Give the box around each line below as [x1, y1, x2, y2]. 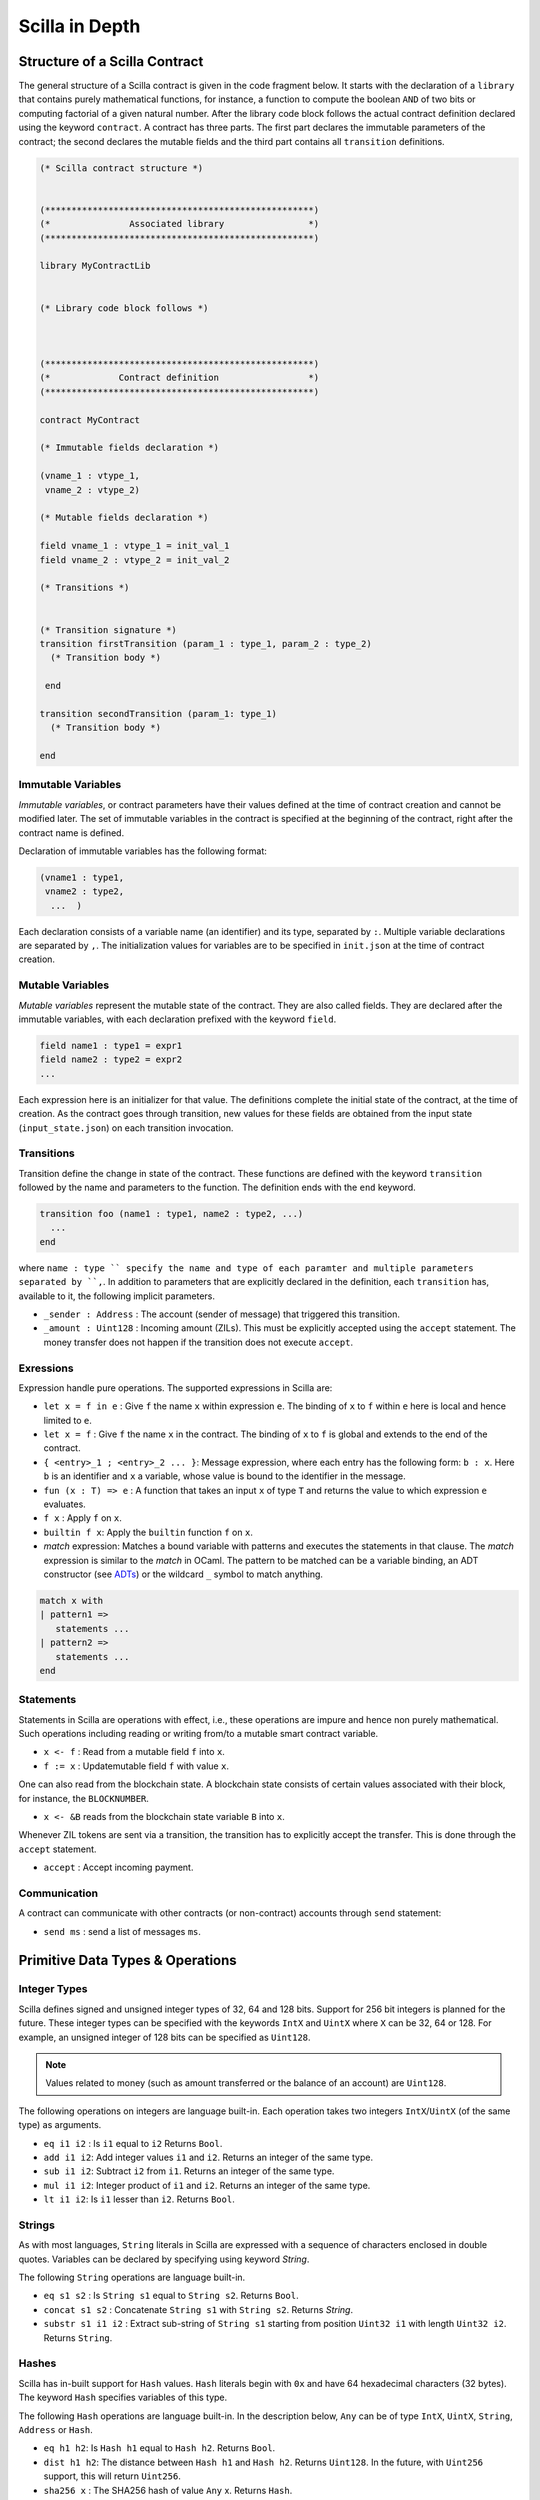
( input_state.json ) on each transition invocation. [18, 1121, 234, 1134]
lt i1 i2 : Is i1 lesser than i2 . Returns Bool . [43, 2193, 235, 2205]
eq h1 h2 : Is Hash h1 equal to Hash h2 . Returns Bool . [43, 2442, 276, 2454]
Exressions [18, 1361, 74, 1375]
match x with [39, 1595, 104, 1606]
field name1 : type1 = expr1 [39, 1040, 183, 1051]
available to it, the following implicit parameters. [18, 1290, 215, 1302]
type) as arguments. [18, 2119, 102, 2131]
